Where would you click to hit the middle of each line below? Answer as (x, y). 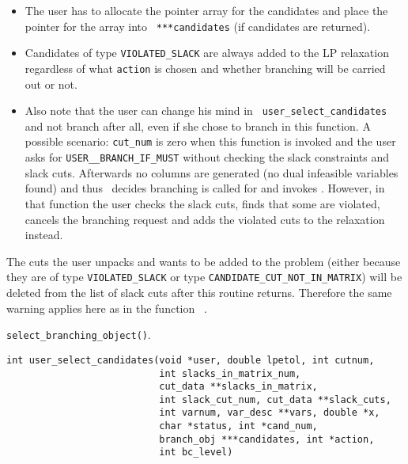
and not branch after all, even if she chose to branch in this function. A (198, 126)
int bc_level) (196, 453)
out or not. (51, 84)
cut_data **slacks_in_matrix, (238, 387)
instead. (44, 235)
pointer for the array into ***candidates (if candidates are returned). (198, 26)
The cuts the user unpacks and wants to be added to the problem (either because (204, 261)
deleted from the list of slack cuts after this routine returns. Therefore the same (199, 292)
